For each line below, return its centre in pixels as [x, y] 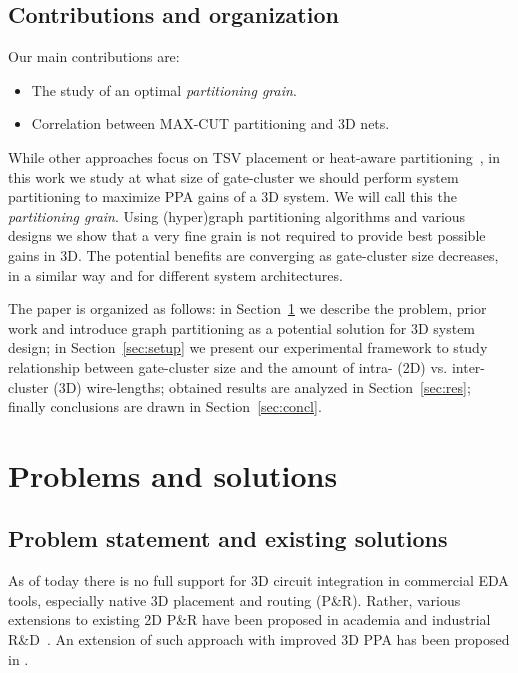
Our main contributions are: [94, 56]
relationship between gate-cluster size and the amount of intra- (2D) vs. [228, 366]
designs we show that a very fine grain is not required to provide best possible [247, 235]
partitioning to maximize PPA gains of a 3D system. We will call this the [232, 196]
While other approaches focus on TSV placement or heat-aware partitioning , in [254, 156]
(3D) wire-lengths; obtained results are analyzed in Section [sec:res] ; [262, 386]
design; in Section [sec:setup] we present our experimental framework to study [248, 347]
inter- [468, 366]
